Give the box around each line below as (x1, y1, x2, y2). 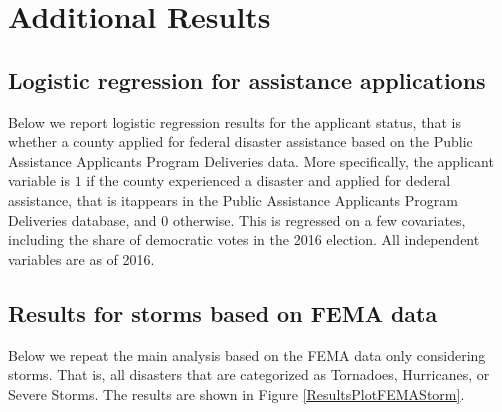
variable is (8, 170, 70, 191)
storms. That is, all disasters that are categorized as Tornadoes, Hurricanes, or (8, 364, 490, 385)
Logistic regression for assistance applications (8, 64, 486, 95)
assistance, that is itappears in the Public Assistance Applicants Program (8, 189, 458, 210)
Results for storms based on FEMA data (8, 297, 438, 328)
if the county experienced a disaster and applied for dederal (86, 170, 451, 191)
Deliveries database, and (8, 209, 157, 230)
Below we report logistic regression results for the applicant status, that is (8, 111, 461, 132)
